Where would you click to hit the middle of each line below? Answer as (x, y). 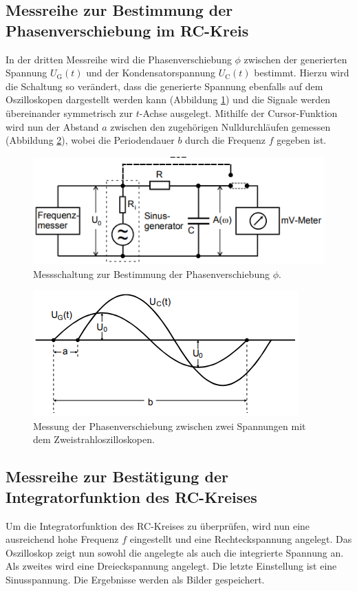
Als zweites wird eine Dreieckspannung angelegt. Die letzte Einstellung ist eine (171, 566)
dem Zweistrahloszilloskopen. (94, 439)
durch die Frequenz (226, 140)
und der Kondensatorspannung (151, 73)
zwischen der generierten (295, 59)
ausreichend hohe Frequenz (62, 539)
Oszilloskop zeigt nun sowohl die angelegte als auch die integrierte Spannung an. (175, 552)
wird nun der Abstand (52, 126)
